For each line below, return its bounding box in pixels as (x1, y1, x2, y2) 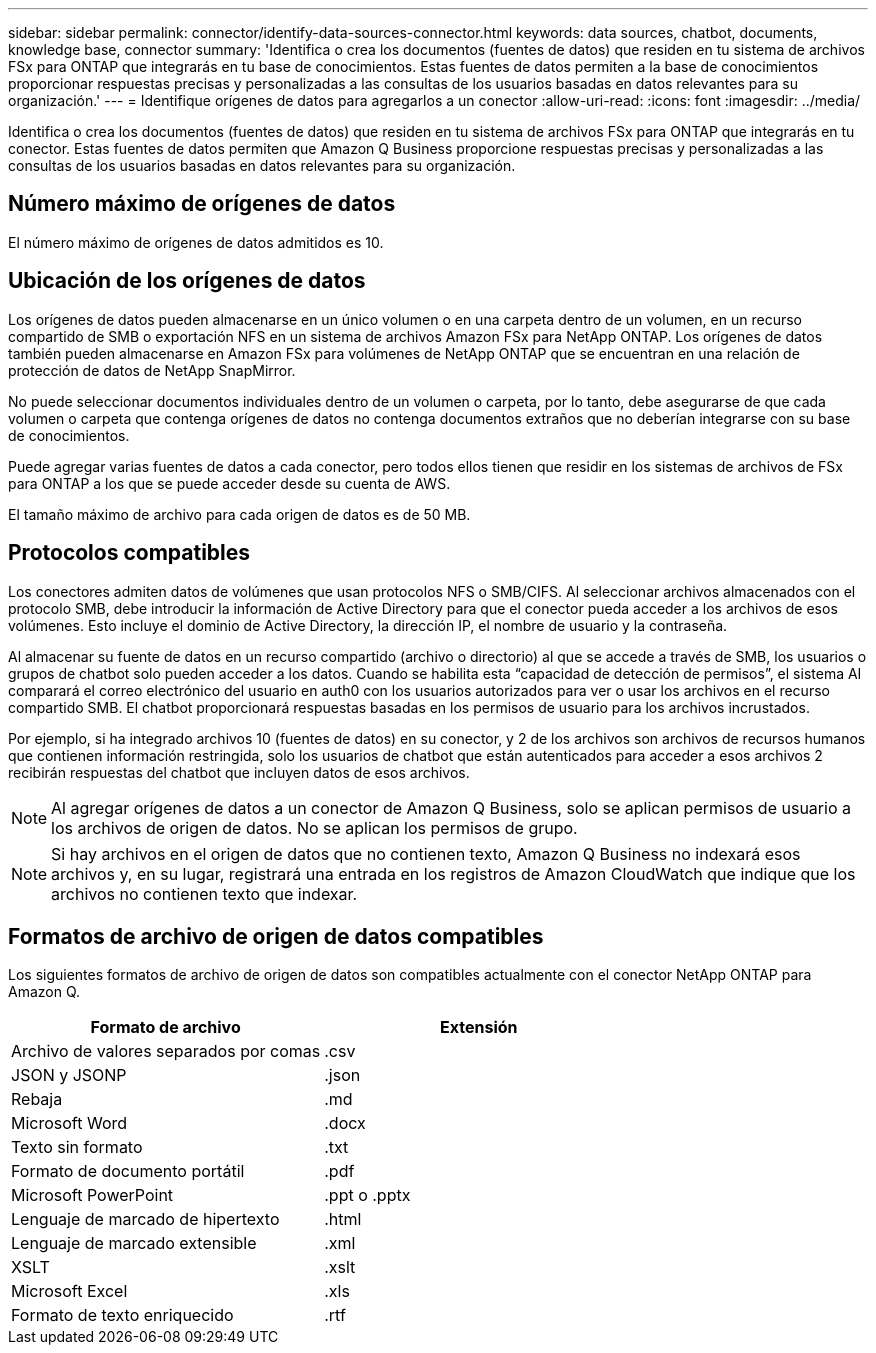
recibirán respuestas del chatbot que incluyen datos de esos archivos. (8, 763, 470, 781)
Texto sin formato (11, 1137, 143, 1158)
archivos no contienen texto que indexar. (51, 883, 358, 904)
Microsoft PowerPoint (11, 1185, 174, 1206)
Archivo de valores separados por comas (11, 1041, 321, 1062)
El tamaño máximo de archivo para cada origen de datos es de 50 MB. (8, 505, 471, 523)
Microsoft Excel (11, 1281, 128, 1302)
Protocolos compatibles (8, 540, 251, 566)
